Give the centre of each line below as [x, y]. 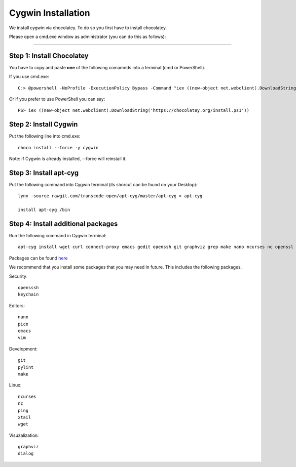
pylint [26, 367]
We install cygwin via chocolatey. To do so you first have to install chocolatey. [88, 28]
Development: [23, 349]
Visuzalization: [24, 435]
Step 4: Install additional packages [63, 224]
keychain [28, 295]
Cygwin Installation [50, 13]
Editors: [17, 305]
